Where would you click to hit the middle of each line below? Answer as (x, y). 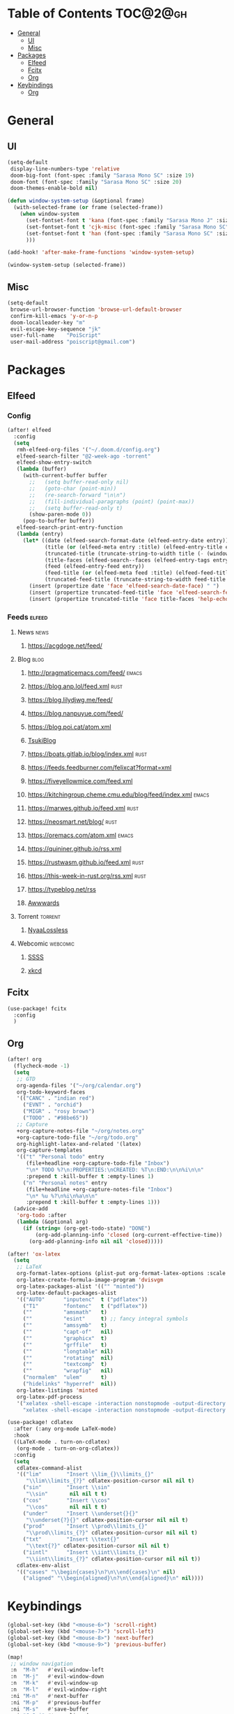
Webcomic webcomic (46, 943)
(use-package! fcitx (37, 1008)
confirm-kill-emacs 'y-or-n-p (54, 316)
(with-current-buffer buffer (65, 476)
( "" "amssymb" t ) (65, 1326)
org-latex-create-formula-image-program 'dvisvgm (90, 1280)
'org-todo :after (42, 1215)
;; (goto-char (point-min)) (73, 488)
